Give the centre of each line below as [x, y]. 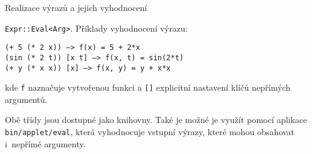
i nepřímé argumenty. [45, 143]
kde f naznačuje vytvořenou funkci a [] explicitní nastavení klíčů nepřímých [148, 87]
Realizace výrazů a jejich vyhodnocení [76, 7]
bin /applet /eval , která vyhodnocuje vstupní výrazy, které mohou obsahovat [150, 132]
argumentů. [26, 99]
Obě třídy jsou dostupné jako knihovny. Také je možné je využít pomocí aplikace [156, 120]
